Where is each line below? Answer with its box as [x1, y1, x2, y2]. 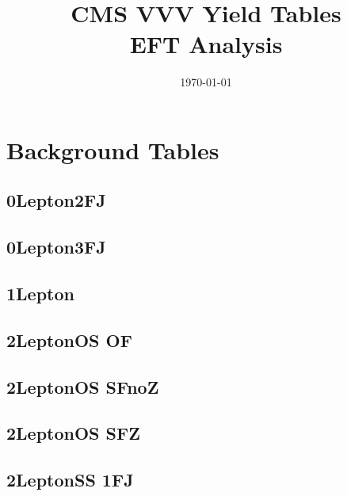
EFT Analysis [129, 28, 283, 60]
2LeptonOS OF [6, 327, 132, 352]
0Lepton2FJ [6, 188, 106, 212]
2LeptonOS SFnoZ [6, 374, 159, 399]
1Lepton [6, 281, 74, 306]
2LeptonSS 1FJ [6, 467, 134, 492]
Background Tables [6, 133, 219, 166]
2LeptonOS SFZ [6, 421, 140, 445]
